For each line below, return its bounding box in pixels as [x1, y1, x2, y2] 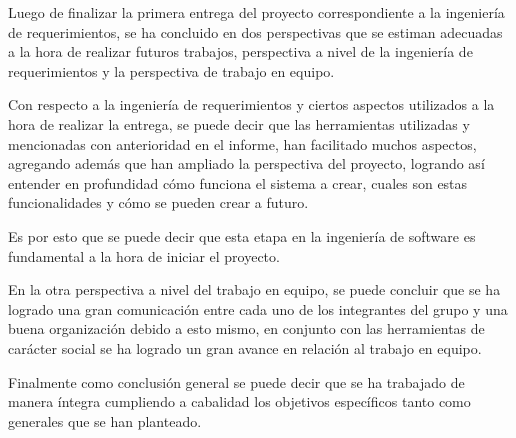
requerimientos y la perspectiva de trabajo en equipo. [8, 60, 335, 81]
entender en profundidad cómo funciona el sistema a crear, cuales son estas [8, 172, 468, 193]
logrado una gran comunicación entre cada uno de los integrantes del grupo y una [8, 298, 508, 319]
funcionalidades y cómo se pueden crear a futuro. [8, 192, 309, 213]
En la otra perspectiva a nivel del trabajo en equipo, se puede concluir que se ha [8, 279, 501, 300]
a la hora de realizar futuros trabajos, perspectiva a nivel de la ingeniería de [8, 41, 473, 62]
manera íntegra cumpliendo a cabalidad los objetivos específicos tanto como [8, 391, 471, 412]
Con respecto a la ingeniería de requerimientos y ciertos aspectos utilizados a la [8, 94, 495, 115]
